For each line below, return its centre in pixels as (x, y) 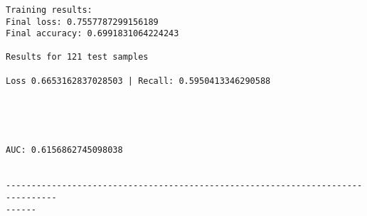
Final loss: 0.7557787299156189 (82, 22)
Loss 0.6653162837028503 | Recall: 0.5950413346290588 (138, 81)
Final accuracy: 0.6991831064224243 (92, 34)
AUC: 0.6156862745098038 (64, 150)
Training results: (49, 10)
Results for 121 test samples (77, 57)
